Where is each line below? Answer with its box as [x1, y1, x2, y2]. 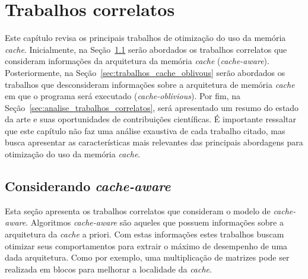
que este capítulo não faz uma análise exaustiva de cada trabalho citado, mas [5, 124, 285, 137]
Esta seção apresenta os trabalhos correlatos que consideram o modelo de [5, 204, 271, 217]
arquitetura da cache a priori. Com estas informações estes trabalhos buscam [5, 228, 284, 240]
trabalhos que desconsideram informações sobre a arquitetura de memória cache [5, 78, 295, 90]
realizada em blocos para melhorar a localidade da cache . [5, 262, 212, 275]
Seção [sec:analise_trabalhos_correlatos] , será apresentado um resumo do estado [5, 101, 299, 113]
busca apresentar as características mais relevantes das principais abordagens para [5, 136, 303, 148]
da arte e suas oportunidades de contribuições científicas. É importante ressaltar [5, 113, 296, 125]
